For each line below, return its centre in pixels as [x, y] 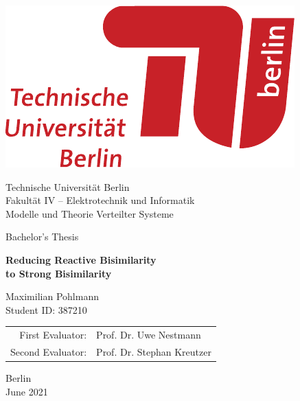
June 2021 [27, 391]
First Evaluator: [53, 335]
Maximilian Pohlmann [52, 296]
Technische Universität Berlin [68, 186]
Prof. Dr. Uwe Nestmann [149, 335]
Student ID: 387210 [46, 309]
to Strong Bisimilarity [59, 273]
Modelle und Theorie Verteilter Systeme [90, 213]
